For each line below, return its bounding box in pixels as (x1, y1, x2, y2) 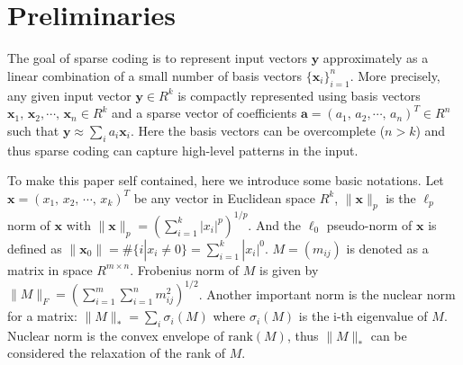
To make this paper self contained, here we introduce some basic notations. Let (7, 171, 444, 190)
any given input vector (7, 85, 132, 104)
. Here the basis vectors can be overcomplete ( (130, 120, 386, 139)
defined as (7, 238, 62, 257)
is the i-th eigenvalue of (298, 307, 428, 325)
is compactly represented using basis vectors (177, 85, 421, 104)
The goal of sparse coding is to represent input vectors (7, 49, 308, 67)
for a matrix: (7, 307, 77, 325)
